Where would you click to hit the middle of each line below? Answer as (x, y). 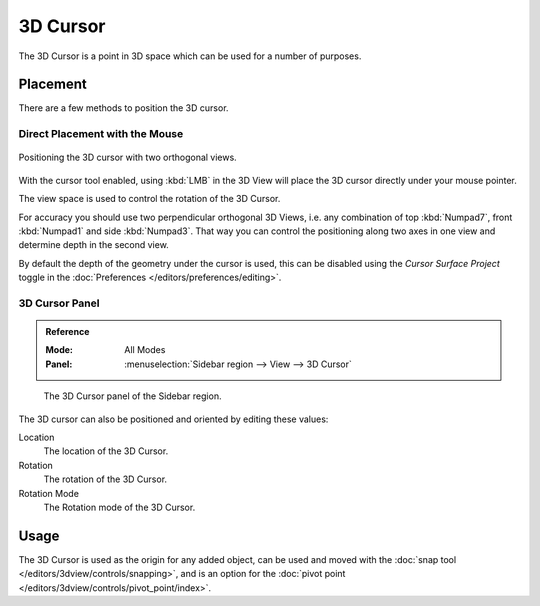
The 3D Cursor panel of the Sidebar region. (132, 396)
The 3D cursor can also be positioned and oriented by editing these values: (173, 419)
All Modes (145, 350)
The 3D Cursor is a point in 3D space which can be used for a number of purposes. (190, 56)
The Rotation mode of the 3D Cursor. (119, 507)
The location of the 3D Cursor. (106, 451)
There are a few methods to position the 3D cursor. (123, 108)
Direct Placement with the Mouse (101, 134)
